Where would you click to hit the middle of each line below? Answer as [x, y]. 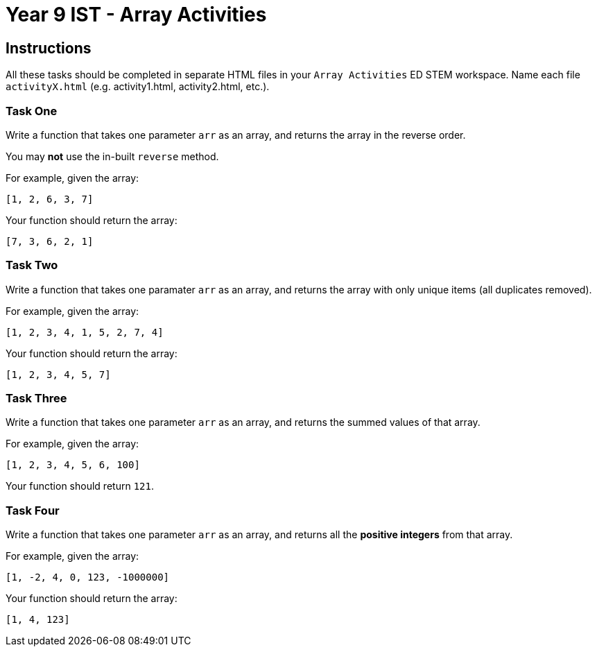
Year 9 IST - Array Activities [136, 15]
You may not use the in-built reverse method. [112, 156]
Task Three [36, 398]
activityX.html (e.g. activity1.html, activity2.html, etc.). [138, 87]
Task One [32, 111]
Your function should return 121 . [80, 486]
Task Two [32, 265]
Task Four [33, 510]
